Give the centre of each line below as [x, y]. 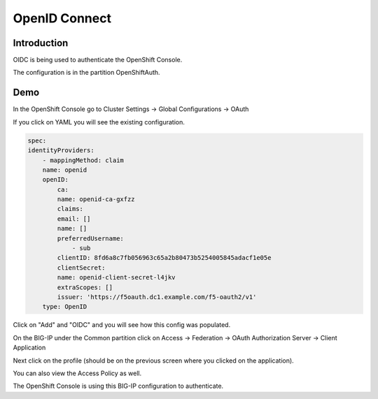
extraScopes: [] [85, 287]
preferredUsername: [90, 238]
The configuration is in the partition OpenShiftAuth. [86, 73]
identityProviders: [61, 151]
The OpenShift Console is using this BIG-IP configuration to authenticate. [118, 386]
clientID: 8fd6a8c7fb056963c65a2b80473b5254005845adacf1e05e [164, 258]
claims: [70, 209]
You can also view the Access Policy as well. [77, 373]
